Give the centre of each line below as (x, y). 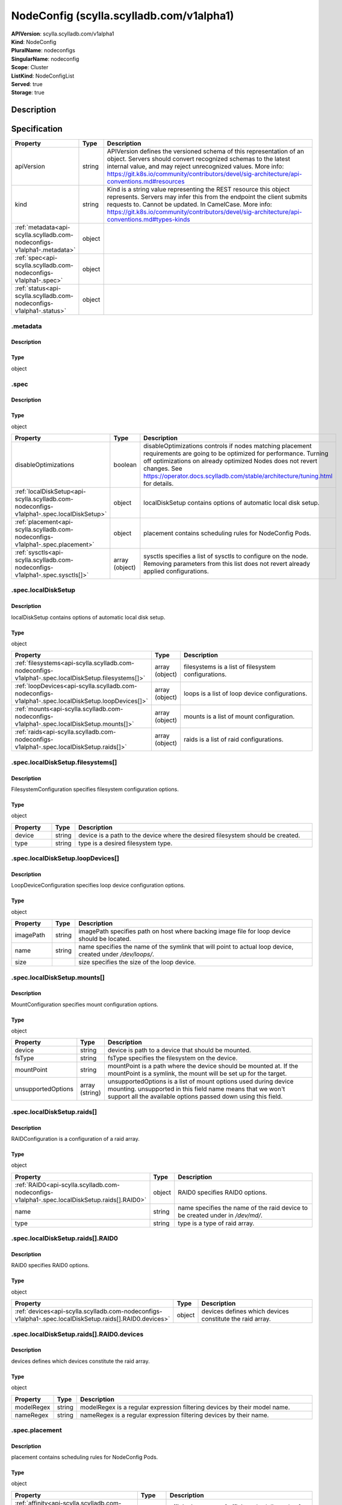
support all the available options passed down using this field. (195, 1097)
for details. (159, 483)
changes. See (163, 468)
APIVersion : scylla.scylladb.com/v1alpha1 (63, 34)
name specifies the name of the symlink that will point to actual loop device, (186, 947)
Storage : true (28, 93)
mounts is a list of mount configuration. (239, 716)
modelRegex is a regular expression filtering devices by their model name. (185, 1407)
